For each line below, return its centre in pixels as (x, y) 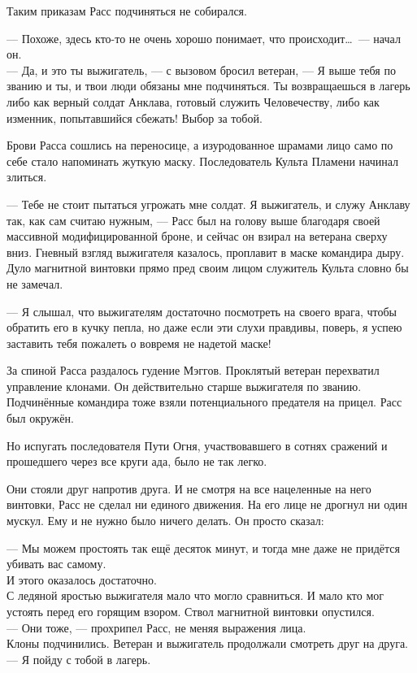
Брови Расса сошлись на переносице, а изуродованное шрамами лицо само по (200, 145)
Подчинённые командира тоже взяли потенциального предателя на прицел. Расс (204, 402)
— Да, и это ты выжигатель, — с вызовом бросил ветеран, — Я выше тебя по (201, 69)
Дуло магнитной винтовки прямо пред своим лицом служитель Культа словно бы (208, 268)
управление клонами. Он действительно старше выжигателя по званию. (184, 386)
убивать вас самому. (56, 564)
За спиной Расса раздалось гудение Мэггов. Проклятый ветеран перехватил (193, 370)
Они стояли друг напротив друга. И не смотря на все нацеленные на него (189, 488)
